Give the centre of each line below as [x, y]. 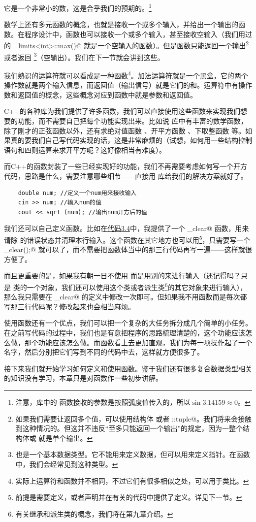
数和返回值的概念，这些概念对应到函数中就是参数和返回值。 [100, 94]
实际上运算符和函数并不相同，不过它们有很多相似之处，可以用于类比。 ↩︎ [132, 480]
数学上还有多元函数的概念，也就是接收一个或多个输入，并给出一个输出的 [121, 24]
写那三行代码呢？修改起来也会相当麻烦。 [69, 306]
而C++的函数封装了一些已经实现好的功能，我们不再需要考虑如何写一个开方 [126, 166]
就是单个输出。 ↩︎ [66, 438]
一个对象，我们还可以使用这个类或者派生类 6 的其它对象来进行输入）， [137, 286]
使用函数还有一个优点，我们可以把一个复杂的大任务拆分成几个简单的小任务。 [128, 323]
